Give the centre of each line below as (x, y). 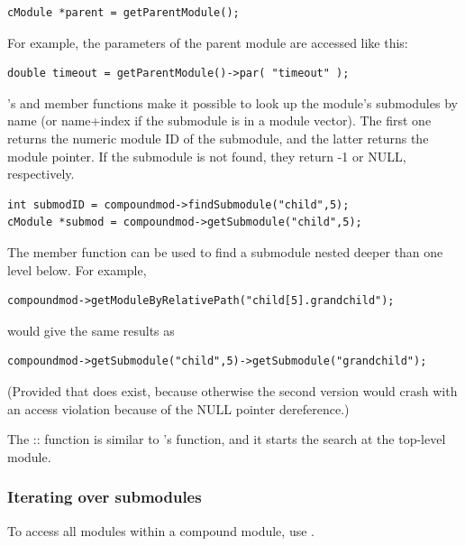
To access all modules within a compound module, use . (161, 530)
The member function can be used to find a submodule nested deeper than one (225, 251)
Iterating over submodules (105, 497)
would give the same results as (91, 330)
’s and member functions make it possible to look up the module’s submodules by (232, 102)
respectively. (41, 174)
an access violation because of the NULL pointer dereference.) (178, 408)
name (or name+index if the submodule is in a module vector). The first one (219, 120)
